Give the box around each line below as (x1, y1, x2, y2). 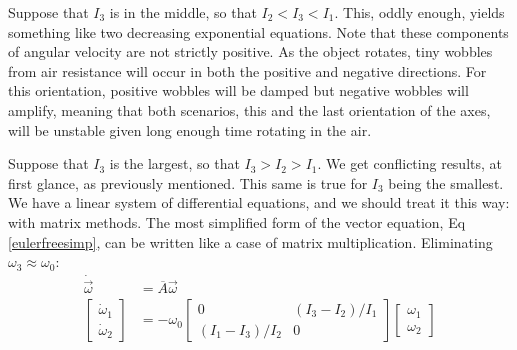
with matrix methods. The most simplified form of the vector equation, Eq (8, 211, 466, 232)
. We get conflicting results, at (317, 153, 503, 174)
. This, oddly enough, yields (334, 2, 505, 22)
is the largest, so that (109, 153, 240, 174)
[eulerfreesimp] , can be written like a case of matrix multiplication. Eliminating (8, 231, 493, 252)
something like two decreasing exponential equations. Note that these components (8, 21, 509, 42)
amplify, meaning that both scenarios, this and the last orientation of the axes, (8, 99, 491, 120)
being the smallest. (388, 172, 504, 193)
